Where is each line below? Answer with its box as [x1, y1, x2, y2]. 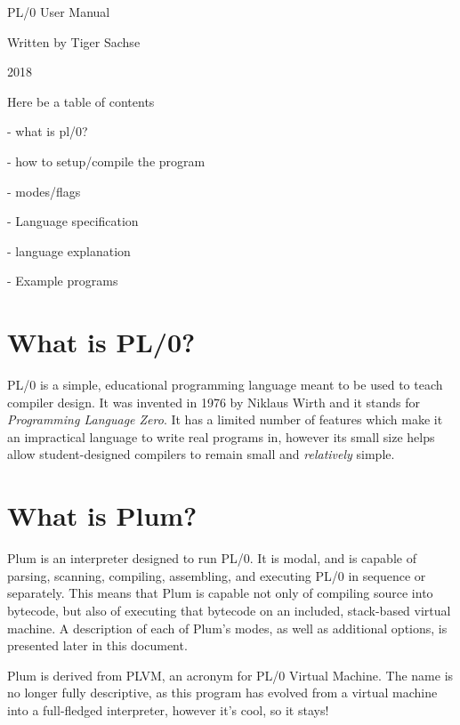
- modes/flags [7, 181, 81, 200]
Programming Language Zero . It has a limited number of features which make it [7, 410, 443, 429]
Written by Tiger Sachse [7, 32, 141, 51]
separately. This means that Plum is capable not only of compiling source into [7, 584, 433, 602]
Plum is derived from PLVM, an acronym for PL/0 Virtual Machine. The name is [7, 665, 454, 684]
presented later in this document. [7, 636, 188, 655]
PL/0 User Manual [7, 3, 110, 20]
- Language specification [7, 212, 139, 230]
